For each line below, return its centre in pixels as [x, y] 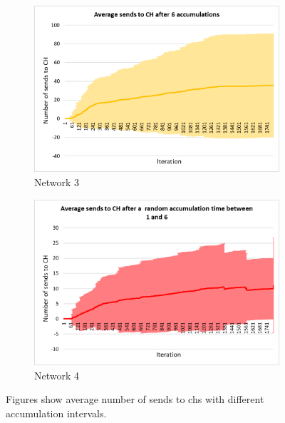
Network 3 [57, 182]
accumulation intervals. [56, 413]
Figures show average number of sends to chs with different [135, 399]
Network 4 [57, 375]
